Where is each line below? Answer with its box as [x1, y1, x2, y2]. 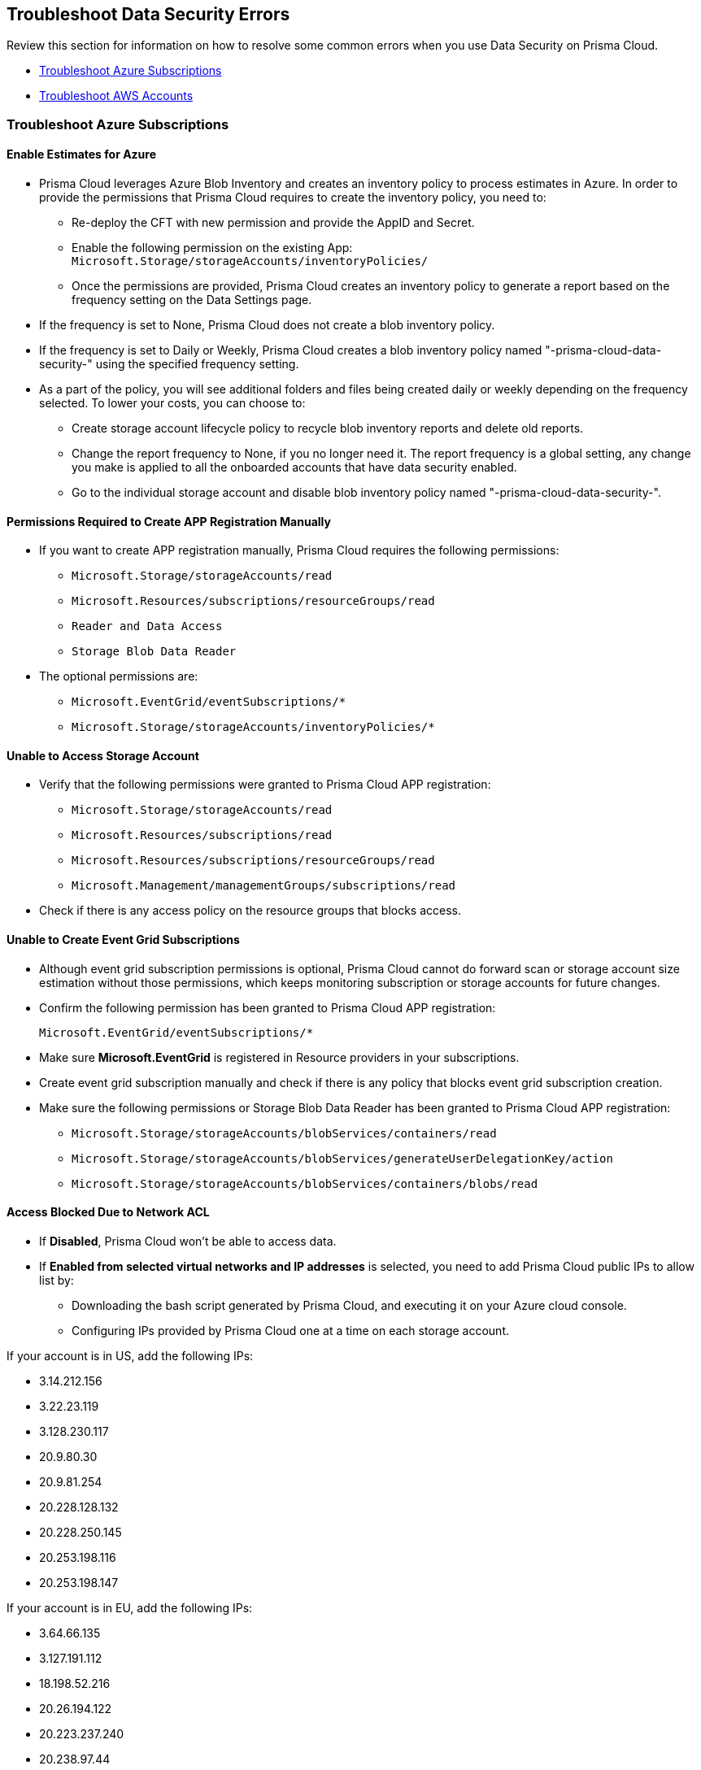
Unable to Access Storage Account [7, 748, 199, 763]
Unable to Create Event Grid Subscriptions [7, 933, 240, 947]
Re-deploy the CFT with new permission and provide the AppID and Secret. [72, 215, 475, 230]
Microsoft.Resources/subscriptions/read [72, 828, 333, 842]
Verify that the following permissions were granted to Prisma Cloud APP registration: [39, 777, 491, 792]
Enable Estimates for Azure [7, 147, 157, 162]
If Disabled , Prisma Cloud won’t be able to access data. [39, 1233, 337, 1248]
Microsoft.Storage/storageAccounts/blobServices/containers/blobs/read [72, 1176, 538, 1190]
